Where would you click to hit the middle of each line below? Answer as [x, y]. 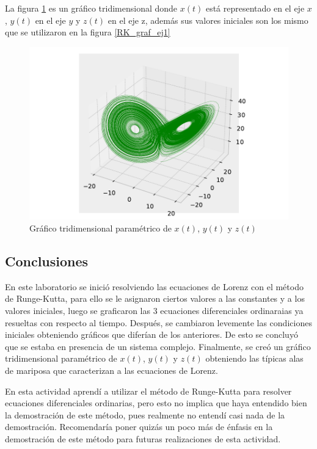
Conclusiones [47, 261]
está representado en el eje [255, 8]
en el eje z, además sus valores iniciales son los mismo [208, 20]
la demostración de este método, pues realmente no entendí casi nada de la [145, 414]
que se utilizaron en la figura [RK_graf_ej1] [88, 32]
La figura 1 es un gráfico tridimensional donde [91, 8]
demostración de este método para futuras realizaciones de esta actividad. [143, 438]
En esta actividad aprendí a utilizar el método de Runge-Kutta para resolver [148, 391]
